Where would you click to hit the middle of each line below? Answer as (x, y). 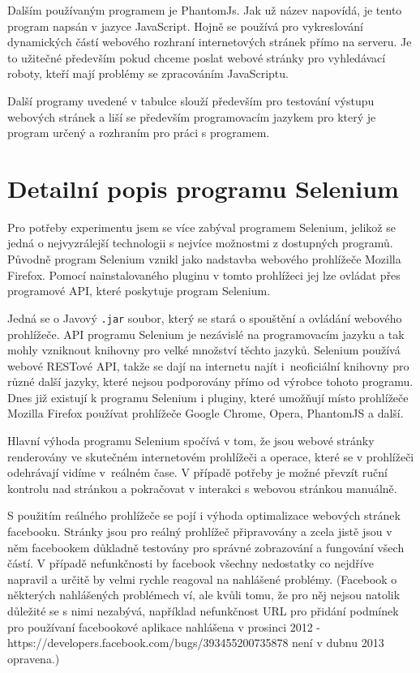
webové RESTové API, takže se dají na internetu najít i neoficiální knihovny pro (208, 365)
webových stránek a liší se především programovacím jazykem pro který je (192, 116)
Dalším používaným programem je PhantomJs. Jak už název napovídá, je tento (205, 10)
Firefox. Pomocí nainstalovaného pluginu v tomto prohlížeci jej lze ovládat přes (204, 274)
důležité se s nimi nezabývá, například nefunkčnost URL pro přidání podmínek (203, 611)
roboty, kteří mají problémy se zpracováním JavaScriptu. (148, 73)
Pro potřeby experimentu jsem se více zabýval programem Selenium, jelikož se (201, 227)
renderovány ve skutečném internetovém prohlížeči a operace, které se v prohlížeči (211, 456)
